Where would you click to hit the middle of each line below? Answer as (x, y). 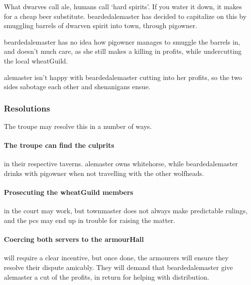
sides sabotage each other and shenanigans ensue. (77, 87)
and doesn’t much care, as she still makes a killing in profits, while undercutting (123, 51)
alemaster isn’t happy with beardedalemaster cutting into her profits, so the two (123, 77)
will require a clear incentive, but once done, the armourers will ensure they (116, 258)
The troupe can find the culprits (59, 145)
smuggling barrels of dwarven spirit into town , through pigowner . (101, 25)
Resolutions (27, 108)
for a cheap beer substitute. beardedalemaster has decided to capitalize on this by (125, 16)
